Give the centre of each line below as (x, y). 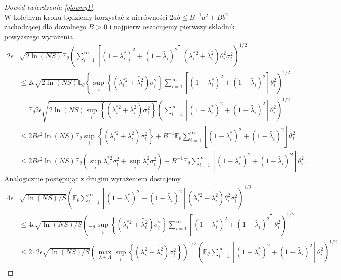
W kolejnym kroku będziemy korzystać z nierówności (86, 16)
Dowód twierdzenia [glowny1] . (50, 7)
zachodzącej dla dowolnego (45, 27)
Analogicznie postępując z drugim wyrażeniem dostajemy (93, 178)
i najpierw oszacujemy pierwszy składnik (172, 27)
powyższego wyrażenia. (40, 36)
